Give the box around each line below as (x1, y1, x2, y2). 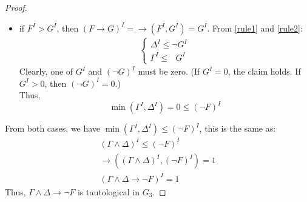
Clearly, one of (19, 65, 73, 78)
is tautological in (77, 185, 140, 198)
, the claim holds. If (228, 65, 301, 78)
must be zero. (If (138, 65, 200, 78)
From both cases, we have (5, 122, 101, 135)
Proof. (5, 1, 27, 13)
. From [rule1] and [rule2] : (207, 21, 303, 34)
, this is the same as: (199, 122, 276, 135)
